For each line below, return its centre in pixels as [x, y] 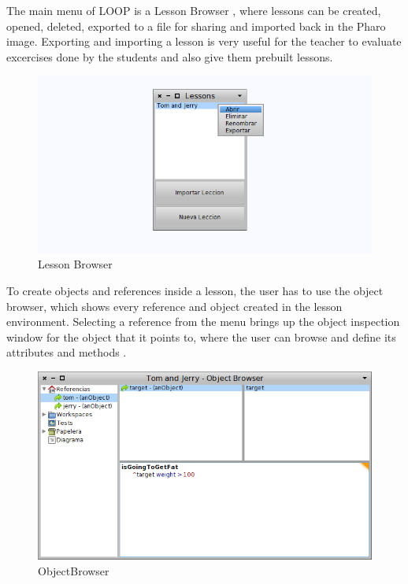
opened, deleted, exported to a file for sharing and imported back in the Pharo [196, 26]
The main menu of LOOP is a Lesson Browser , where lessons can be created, [194, 10]
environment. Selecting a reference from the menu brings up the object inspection [203, 322]
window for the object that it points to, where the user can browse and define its [201, 336]
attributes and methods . [67, 352]
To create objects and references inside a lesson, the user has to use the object [195, 290]
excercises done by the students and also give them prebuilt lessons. [170, 56]
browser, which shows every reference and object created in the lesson [174, 306]
